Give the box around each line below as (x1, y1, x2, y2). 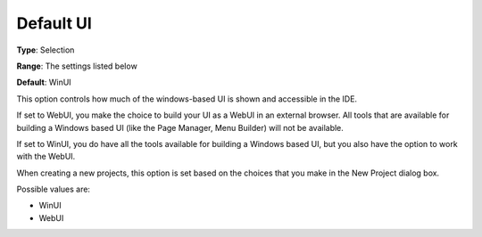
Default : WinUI (16, 77, 71, 88)
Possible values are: (16, 184, 91, 195)
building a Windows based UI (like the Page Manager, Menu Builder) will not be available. (16, 122, 344, 133)
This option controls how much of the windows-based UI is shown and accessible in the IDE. (16, 94, 357, 104)
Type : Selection (16, 45, 75, 55)
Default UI (16, 13, 93, 33)
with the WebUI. (16, 151, 76, 162)
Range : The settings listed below (16, 61, 137, 71)
